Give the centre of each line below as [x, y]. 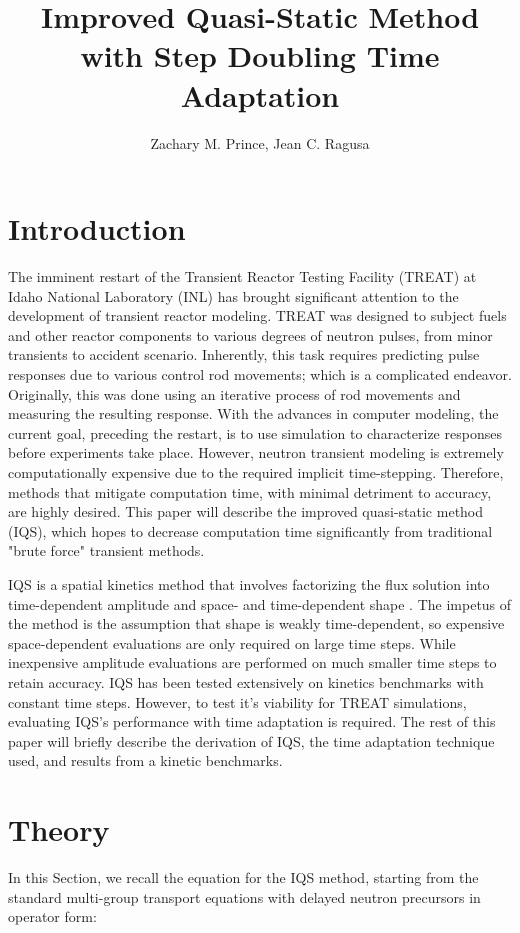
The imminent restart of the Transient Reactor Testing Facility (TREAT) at [242, 276]
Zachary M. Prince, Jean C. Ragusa [260, 142]
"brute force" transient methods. [106, 550]
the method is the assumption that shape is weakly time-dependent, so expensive [256, 623]
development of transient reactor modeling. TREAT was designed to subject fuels [257, 315]
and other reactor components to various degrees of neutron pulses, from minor [250, 334]
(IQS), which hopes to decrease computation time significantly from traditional [250, 530]
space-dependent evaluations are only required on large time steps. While [232, 642]
